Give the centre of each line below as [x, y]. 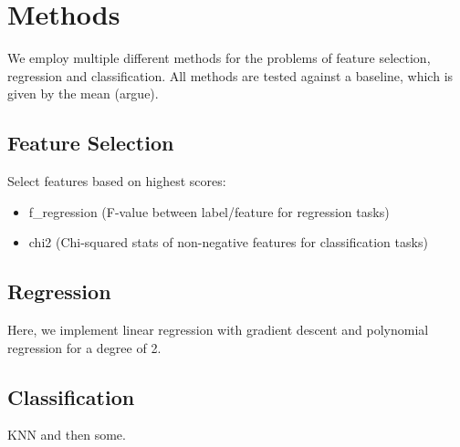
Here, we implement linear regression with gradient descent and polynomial [218, 330]
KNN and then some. [67, 435]
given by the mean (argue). [83, 94]
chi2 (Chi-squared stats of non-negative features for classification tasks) [228, 242]
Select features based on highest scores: [117, 181]
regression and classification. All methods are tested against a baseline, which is [230, 75]
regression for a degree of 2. [84, 347]
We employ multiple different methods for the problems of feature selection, [219, 58]
